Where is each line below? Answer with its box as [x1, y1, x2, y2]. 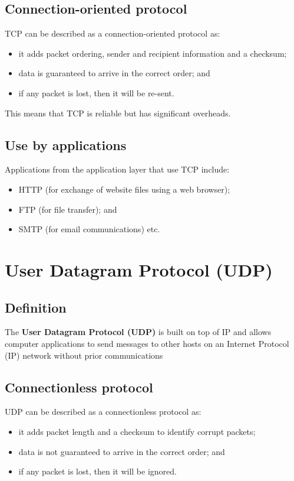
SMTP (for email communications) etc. [18, 223, 160, 235]
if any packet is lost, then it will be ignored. [18, 465, 177, 477]
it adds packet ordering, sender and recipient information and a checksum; [18, 47, 287, 59]
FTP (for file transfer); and [18, 203, 117, 215]
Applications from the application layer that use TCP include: [5, 163, 230, 175]
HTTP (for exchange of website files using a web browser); [18, 183, 230, 195]
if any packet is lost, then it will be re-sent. [18, 86, 174, 99]
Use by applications [5, 135, 127, 154]
